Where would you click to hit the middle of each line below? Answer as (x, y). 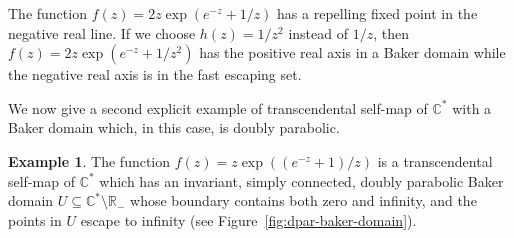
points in (35, 219)
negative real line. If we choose (102, 32)
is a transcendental (435, 160)
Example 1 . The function (89, 160)
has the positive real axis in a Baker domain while (352, 52)
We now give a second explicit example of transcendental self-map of (218, 107)
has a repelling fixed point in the (377, 13)
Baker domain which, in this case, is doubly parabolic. (174, 127)
